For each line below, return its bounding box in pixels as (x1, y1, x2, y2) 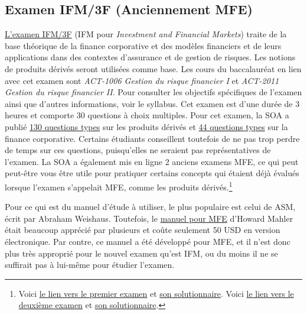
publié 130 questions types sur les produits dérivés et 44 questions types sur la (5, 120, 288, 132)
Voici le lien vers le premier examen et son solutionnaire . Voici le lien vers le (18, 287, 294, 299)
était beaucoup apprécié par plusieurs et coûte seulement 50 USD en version (5, 224, 280, 236)
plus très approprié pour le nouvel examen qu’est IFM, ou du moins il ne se (5, 247, 278, 259)
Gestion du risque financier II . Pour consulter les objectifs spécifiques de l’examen (5, 86, 302, 98)
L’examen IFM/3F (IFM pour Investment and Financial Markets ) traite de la (5, 28, 287, 40)
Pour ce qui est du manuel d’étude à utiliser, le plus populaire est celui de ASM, (5, 200, 296, 213)
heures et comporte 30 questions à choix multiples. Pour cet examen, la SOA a (5, 109, 289, 121)
